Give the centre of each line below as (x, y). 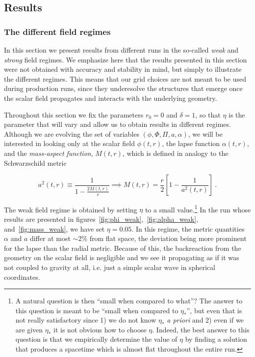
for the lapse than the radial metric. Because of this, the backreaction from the (123, 248)
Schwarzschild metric (35, 163)
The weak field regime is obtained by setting (71, 209)
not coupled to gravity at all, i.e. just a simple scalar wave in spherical (110, 267)
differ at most (50, 238)
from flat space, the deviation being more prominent (168, 238)
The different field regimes (57, 31)
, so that (208, 114)
